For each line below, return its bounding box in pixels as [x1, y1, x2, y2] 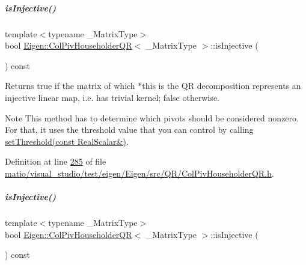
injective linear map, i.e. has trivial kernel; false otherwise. [5, 91, 219, 103]
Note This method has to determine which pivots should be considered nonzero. [5, 111, 299, 124]
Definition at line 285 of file [5, 155, 106, 168]
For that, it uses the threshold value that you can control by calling [5, 123, 254, 136]
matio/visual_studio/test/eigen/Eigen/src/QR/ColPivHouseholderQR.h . [5, 166, 274, 179]
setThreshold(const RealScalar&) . [5, 135, 129, 147]
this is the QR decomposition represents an [142, 79, 301, 92]
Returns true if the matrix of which [5, 79, 135, 92]
